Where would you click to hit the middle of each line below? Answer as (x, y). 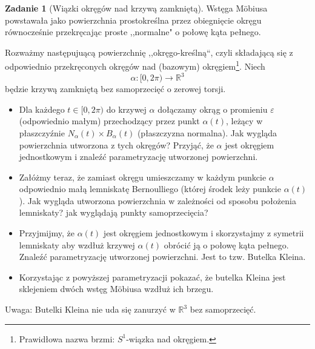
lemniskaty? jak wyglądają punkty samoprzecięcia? (114, 212)
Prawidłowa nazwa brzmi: (67, 338)
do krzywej (126, 109)
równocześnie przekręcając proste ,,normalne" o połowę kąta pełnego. (133, 32)
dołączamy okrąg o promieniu (213, 109)
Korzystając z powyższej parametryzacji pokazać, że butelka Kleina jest (152, 277)
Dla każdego (42, 109)
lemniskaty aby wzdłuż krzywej (77, 244)
